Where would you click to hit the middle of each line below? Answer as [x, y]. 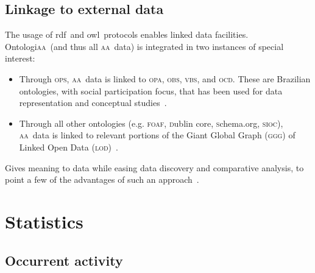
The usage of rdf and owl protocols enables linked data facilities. [127, 34]
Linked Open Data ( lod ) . [69, 147]
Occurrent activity [64, 260]
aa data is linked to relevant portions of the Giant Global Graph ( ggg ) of [157, 135]
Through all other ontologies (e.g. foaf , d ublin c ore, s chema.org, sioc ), [151, 123]
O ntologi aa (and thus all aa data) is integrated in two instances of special [144, 46]
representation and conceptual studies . [93, 103]
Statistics [44, 221]
